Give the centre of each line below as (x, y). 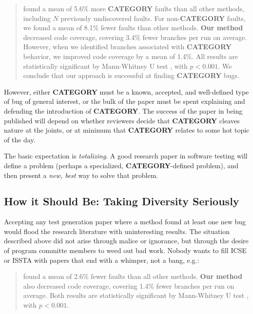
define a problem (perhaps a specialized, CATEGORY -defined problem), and (121, 165)
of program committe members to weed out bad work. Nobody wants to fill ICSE (125, 250)
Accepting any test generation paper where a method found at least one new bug (125, 222)
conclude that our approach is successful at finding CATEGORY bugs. (131, 75)
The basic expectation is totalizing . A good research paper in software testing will (126, 156)
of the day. (20, 139)
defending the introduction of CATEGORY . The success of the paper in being (123, 110)
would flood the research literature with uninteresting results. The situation (117, 231)
